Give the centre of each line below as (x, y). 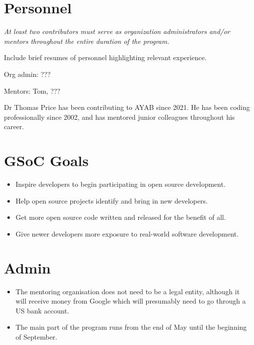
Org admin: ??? (27, 74)
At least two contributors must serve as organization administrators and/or (117, 31)
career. (14, 126)
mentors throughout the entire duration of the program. (87, 41)
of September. (36, 336)
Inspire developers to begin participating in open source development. (121, 184)
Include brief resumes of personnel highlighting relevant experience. (105, 57)
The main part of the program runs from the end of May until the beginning (131, 327)
